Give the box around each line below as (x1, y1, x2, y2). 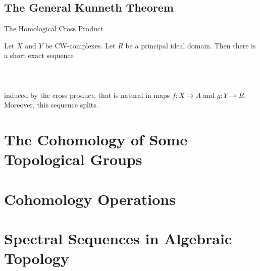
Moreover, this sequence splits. (4, 99, 98, 110)
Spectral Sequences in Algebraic (4, 228, 232, 249)
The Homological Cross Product (4, 23, 103, 34)
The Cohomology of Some (4, 129, 188, 150)
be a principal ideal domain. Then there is (125, 40, 256, 50)
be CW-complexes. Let (45, 40, 116, 50)
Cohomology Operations (4, 188, 176, 209)
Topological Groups (4, 149, 142, 170)
